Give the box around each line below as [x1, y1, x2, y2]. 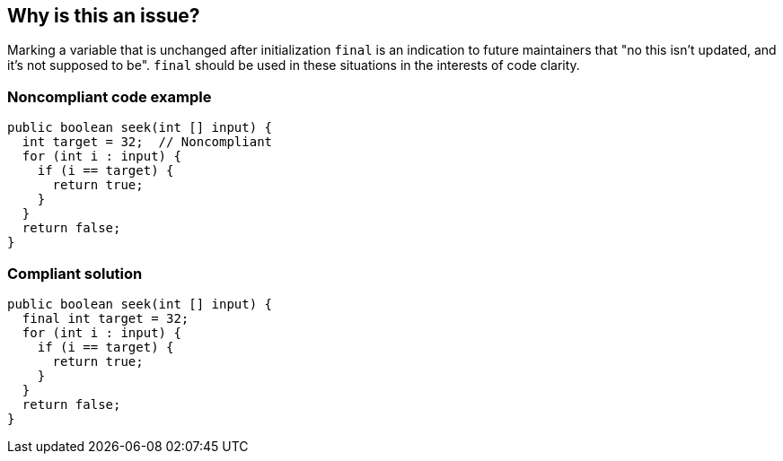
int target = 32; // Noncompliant [22, 135, 273, 150]
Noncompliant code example [7, 87, 212, 106]
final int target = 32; [22, 310, 189, 326]
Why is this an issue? [7, 4, 200, 27]
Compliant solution [7, 264, 143, 283]
